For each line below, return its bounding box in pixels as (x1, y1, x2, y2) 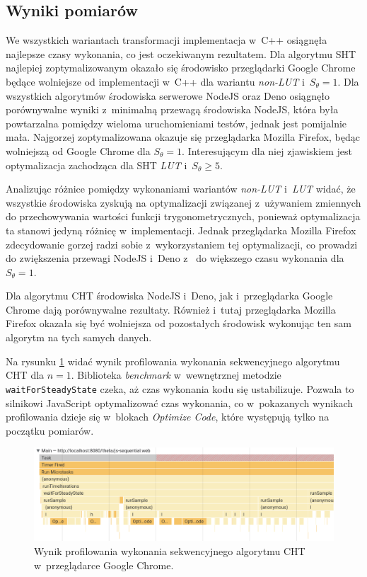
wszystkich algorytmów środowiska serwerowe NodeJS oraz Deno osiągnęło (6, 88, 330, 103)
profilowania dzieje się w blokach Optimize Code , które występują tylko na (6, 409, 330, 424)
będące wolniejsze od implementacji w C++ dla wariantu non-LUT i (6, 74, 305, 88)
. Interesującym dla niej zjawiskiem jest (182, 143, 353, 158)
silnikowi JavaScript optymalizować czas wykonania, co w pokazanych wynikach (6, 395, 354, 410)
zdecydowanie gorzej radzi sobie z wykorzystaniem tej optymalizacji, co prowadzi (6, 236, 358, 251)
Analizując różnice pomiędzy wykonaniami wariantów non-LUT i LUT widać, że (6, 181, 356, 196)
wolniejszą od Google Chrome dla (6, 143, 151, 158)
